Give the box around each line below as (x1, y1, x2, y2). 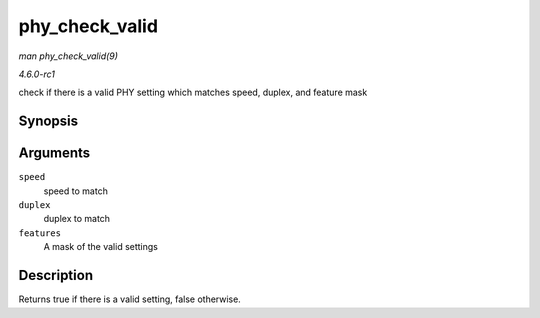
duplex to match (43, 213, 110, 225)
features (18, 227, 62, 239)
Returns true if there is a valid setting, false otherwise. (18, 293, 242, 305)
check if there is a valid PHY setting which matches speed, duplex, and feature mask (18, 86, 368, 99)
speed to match (43, 185, 109, 197)
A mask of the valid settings (43, 241, 159, 253)
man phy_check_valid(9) (18, 50, 119, 62)
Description (18, 267, 94, 284)
